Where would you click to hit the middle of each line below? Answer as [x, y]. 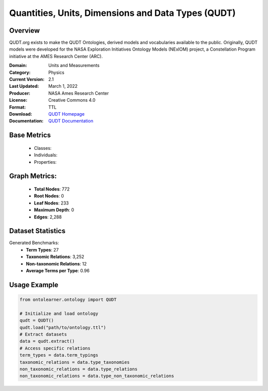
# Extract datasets [43, 334]
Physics [56, 72]
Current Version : [27, 79]
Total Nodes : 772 [52, 189]
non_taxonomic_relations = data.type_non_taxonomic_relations [97, 376]
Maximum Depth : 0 [54, 210]
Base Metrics [30, 135]
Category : [20, 72]
